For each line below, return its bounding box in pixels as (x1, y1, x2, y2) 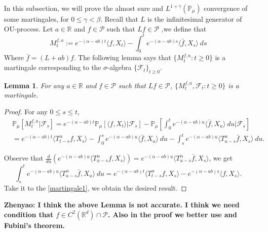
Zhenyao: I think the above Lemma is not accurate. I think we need (4, 199, 240, 209)
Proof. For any (4, 106, 48, 117)
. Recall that (100, 14, 138, 24)
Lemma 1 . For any (4, 80, 64, 90)
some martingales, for (4, 14, 69, 24)
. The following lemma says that (74, 52, 171, 63)
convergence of (203, 3, 248, 13)
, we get (209, 153, 233, 163)
